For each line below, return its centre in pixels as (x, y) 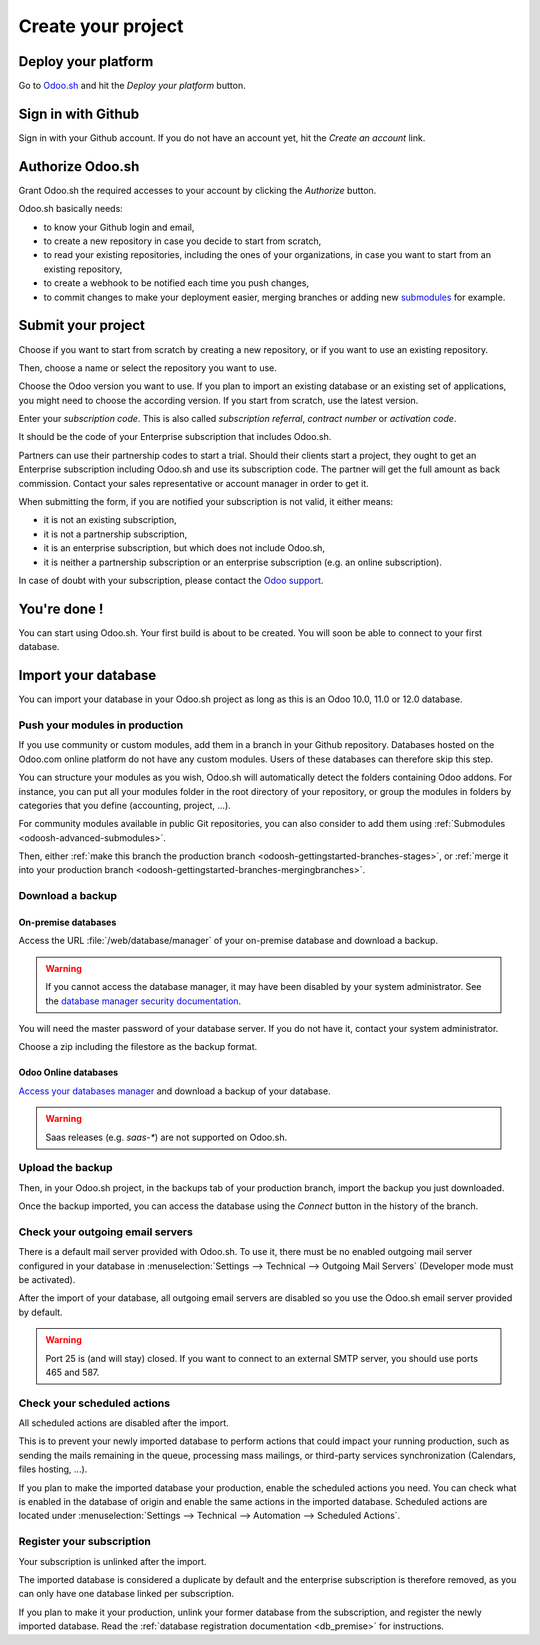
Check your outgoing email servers (106, 1232)
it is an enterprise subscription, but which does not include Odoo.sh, (184, 548)
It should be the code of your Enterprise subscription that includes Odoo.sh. (175, 437)
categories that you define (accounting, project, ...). (125, 805)
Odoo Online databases (68, 1072)
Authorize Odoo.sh (79, 166)
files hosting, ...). (53, 1469)
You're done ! (61, 608)
